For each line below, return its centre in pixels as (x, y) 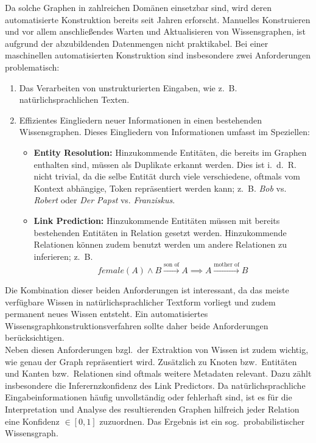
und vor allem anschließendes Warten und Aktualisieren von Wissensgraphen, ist (155, 31)
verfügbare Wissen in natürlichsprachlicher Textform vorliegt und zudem (140, 302)
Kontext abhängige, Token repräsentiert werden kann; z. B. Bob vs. (160, 188)
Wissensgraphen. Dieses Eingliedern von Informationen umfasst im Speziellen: (164, 132)
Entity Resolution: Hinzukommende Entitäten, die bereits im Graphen (170, 152)
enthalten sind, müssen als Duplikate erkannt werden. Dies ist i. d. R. (165, 164)
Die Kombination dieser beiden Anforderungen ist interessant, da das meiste (147, 290)
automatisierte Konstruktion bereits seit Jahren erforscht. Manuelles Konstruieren (158, 19)
